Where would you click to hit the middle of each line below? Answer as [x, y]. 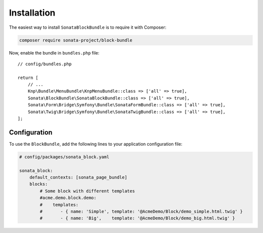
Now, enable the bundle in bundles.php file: [54, 53]
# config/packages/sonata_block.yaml [64, 157]
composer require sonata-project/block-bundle [76, 40]
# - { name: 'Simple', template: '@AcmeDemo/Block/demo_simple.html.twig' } [141, 212]
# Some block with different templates [87, 191]
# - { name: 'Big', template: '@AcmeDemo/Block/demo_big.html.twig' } [137, 218]
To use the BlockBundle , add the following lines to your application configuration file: [96, 144]
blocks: [39, 184]
